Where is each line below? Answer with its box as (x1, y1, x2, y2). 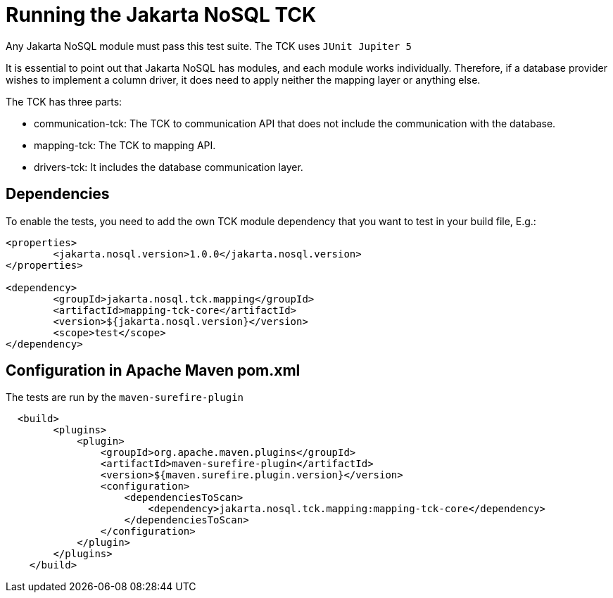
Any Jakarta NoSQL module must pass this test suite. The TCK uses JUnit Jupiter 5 (6, 39, 412, 52)
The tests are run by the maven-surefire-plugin (6, 391, 244, 404)
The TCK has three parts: (6, 95, 122, 108)
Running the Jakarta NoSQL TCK (6, 3, 317, 27)
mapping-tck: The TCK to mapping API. (34, 139, 216, 151)
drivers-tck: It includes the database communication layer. (34, 160, 303, 173)
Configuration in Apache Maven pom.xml (6, 362, 301, 380)
